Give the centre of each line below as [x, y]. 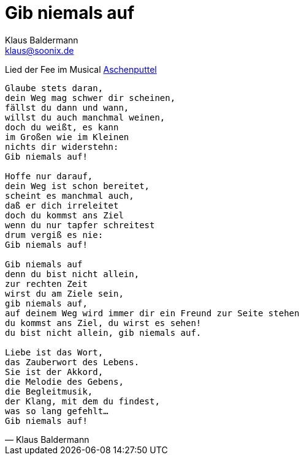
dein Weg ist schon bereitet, [78, 186]
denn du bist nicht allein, [72, 274]
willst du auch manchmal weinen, [85, 117]
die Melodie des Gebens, [64, 381]
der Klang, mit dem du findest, [82, 401]
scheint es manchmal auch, [70, 195]
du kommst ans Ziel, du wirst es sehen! [103, 323]
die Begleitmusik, [49, 391]
